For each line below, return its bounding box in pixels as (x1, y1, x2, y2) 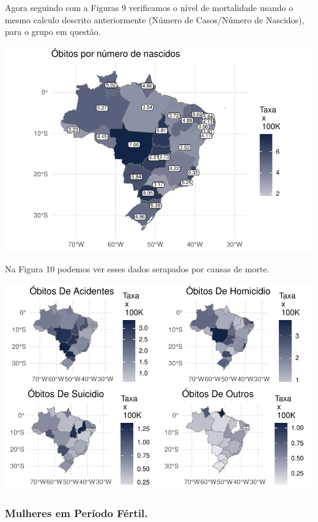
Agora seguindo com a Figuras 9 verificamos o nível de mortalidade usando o (5, 1, 294, 13)
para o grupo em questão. (5, 25, 101, 38)
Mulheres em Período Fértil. (5, 505, 148, 521)
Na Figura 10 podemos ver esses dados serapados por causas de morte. (5, 263, 270, 275)
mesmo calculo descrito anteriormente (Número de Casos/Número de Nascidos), (5, 13, 305, 26)
